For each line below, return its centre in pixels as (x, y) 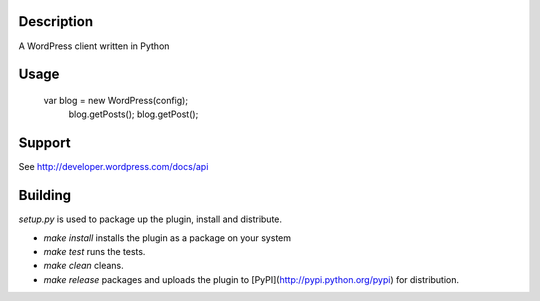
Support (44, 143)
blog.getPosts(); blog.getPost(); (133, 114)
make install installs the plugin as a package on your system (167, 237)
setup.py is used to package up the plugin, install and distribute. (150, 219)
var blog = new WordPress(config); (116, 100)
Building (45, 195)
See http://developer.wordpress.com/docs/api (113, 167)
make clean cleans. (83, 266)
